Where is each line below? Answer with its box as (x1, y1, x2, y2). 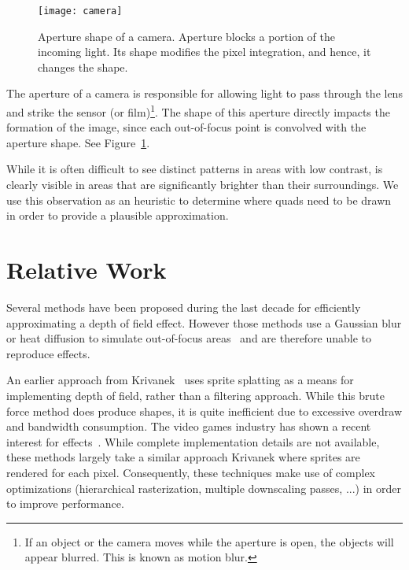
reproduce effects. (6, 345, 90, 361)
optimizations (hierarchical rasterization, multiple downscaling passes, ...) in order (6, 479, 401, 496)
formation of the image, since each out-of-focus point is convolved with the (6, 119, 367, 135)
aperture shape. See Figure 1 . (6, 134, 150, 150)
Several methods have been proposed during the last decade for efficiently (6, 298, 361, 315)
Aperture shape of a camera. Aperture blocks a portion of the (38, 28, 336, 44)
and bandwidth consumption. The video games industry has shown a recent (6, 418, 371, 435)
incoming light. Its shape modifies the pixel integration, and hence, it (38, 43, 371, 60)
